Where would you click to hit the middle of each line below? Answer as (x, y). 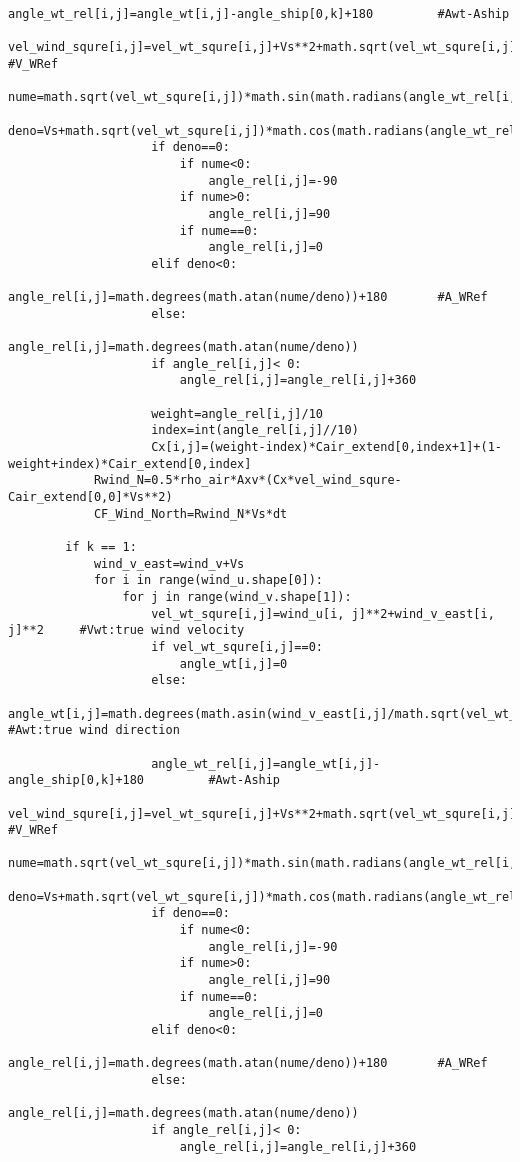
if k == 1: (101, 547)
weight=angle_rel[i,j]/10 (237, 413)
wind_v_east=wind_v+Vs (169, 563)
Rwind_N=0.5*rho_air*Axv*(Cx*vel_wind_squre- (247, 480)
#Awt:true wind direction (94, 730)
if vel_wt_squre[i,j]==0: (237, 646)
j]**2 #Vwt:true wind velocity (126, 630)
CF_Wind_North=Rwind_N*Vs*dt (190, 513)
